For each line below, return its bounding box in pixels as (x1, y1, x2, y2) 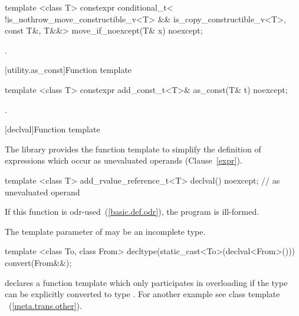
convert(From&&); (5, 256, 72, 268)
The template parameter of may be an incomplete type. (5, 225, 206, 237)
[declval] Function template (5, 123, 100, 135)
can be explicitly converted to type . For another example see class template (5, 288, 280, 300)
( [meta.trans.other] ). (8, 299, 82, 311)
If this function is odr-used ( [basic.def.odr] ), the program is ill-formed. (5, 205, 259, 218)
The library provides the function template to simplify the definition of (5, 142, 261, 155)
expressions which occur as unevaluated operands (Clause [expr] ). (5, 154, 242, 167)
